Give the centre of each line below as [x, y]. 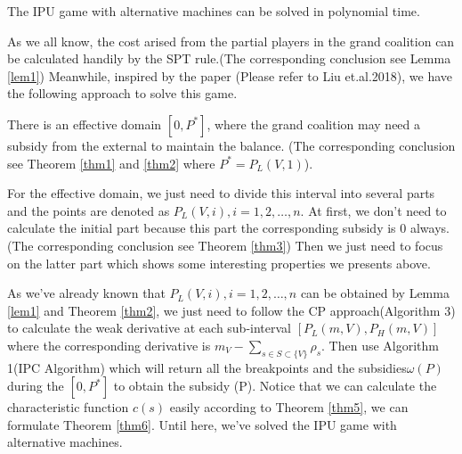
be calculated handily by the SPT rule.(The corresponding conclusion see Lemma [229, 58]
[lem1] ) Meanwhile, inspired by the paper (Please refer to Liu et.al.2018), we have [230, 75]
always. [430, 228]
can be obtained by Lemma [375, 293]
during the [36, 386]
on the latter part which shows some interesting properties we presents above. [219, 263]
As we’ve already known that [86, 293]
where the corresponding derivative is [109, 345]
